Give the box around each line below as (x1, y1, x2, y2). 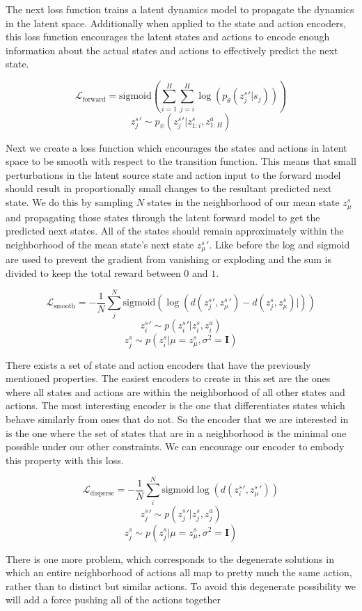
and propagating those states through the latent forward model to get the (6, 209, 320, 224)
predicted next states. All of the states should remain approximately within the (6, 223, 344, 238)
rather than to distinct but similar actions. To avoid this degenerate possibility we (6, 578, 356, 593)
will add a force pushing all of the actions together (6, 592, 221, 607)
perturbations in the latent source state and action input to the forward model (6, 167, 341, 182)
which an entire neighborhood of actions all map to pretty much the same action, (6, 565, 352, 580)
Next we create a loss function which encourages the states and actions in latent (6, 140, 347, 154)
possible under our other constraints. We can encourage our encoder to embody (6, 439, 345, 454)
